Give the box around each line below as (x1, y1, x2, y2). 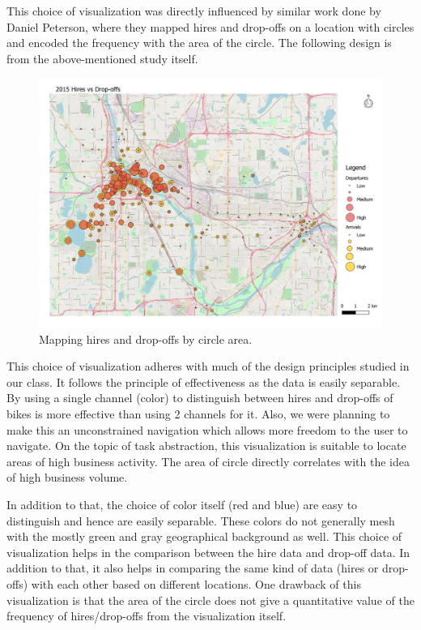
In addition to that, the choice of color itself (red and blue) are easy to (6, 495, 358, 512)
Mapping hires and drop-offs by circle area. (39, 330, 253, 347)
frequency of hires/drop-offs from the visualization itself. (6, 607, 287, 624)
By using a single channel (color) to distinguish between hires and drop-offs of (6, 389, 393, 406)
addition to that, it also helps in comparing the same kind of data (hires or (6, 559, 379, 576)
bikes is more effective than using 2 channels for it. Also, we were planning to (6, 405, 390, 422)
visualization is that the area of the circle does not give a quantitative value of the (6, 591, 415, 608)
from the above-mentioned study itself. (6, 49, 198, 66)
